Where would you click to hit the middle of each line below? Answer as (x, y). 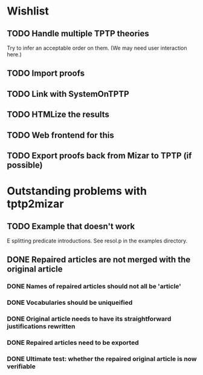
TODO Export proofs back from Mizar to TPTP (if (99, 155)
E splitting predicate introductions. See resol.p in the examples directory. (97, 241)
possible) (25, 165)
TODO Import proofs (46, 73)
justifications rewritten (41, 327)
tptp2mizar (35, 204)
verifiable (21, 366)
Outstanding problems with (77, 191)
